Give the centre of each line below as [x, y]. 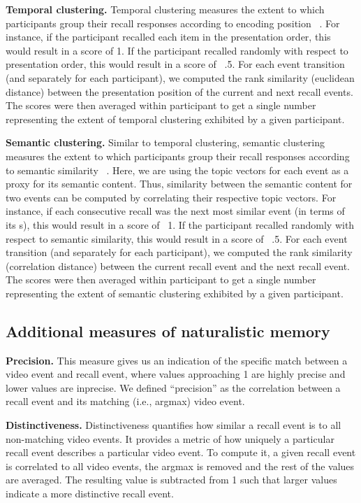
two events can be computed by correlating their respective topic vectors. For [171, 197]
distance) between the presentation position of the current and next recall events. [179, 91]
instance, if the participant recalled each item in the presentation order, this [168, 37]
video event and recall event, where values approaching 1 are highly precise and [176, 374]
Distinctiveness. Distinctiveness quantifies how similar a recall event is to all [174, 425]
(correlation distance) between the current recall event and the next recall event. [178, 265]
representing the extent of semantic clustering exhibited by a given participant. [175, 293]
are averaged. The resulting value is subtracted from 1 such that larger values [171, 480]
